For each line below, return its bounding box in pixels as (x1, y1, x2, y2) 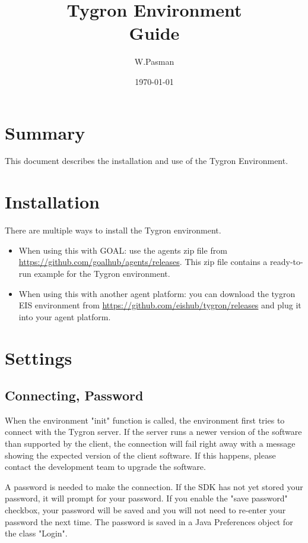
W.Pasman (134, 55, 174, 68)
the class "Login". (5, 527, 68, 539)
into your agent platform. (18, 310, 111, 323)
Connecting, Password (5, 386, 144, 405)
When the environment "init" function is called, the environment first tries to (5, 413, 285, 426)
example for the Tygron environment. (34, 267, 170, 279)
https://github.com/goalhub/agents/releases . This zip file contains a (18, 255, 268, 268)
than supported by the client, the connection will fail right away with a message (5, 437, 296, 450)
